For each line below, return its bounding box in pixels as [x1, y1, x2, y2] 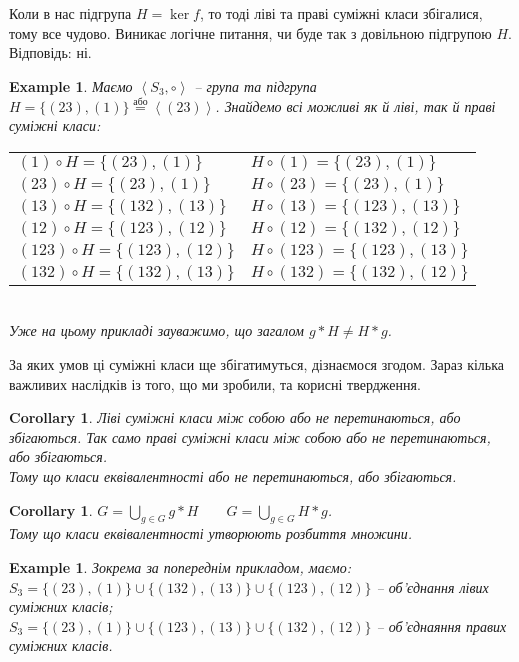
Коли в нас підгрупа [9, 3, 132, 23]
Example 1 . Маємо [9, 75, 133, 96]
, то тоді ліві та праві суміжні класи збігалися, [199, 3, 483, 23]
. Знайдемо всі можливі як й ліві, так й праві [215, 95, 496, 116]
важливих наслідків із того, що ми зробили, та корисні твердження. [9, 373, 421, 394]
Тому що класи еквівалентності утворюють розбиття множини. [9, 523, 413, 544]
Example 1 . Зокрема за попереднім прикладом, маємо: [9, 556, 351, 577]
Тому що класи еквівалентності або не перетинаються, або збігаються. [9, 465, 457, 486]
